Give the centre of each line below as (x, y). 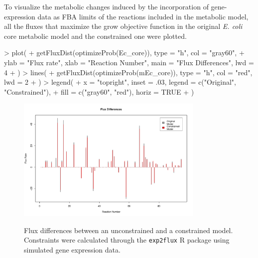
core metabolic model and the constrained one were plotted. (95, 36)
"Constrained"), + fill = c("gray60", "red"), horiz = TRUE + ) (99, 91)
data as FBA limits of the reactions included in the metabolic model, (143, 16)
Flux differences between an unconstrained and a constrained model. (129, 230)
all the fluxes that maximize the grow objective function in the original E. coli (123, 26)
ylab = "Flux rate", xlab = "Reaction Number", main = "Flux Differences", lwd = (129, 62)
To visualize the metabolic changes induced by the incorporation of (106, 6)
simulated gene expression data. (72, 250)
